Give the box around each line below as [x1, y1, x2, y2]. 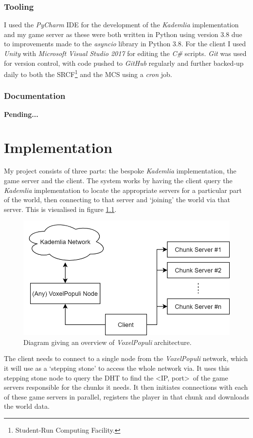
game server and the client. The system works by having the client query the [4, 175, 233, 185]
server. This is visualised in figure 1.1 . [4, 204, 117, 214]
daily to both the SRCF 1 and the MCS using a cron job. [4, 68, 172, 79]
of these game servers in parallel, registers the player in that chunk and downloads [4, 391, 249, 401]
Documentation [4, 90, 66, 102]
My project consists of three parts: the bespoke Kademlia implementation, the [4, 166, 236, 176]
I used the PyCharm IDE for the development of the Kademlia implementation [4, 19, 239, 30]
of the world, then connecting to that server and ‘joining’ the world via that [4, 194, 230, 205]
